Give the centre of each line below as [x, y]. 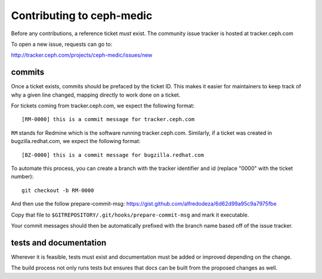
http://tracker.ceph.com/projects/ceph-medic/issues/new [82, 55]
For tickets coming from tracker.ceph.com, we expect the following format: [103, 106]
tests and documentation [59, 242]
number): [22, 176]
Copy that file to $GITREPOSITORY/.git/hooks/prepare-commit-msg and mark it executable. [130, 215]
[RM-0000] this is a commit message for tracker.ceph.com [108, 120]
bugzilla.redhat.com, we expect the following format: [76, 141]
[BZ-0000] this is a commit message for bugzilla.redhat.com [113, 155]
